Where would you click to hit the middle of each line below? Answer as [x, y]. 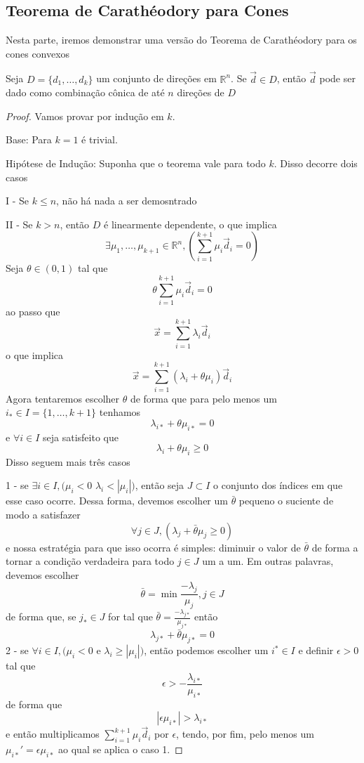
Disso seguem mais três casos [68, 461]
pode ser [337, 78]
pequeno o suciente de [286, 501]
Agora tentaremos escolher [63, 398]
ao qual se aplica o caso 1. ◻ [121, 749]
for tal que [130, 617]
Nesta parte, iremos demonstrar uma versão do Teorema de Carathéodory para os [181, 40]
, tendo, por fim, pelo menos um [245, 734]
